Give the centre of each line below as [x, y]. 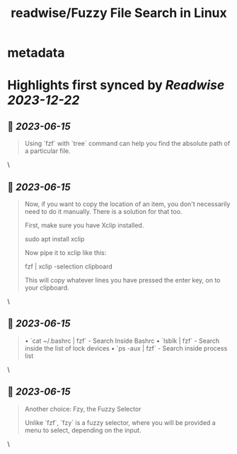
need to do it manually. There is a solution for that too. [103, 211]
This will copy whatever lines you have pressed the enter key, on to [122, 280]
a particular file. [47, 151]
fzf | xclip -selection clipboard [69, 266]
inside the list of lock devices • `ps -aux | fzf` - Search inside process [126, 348]
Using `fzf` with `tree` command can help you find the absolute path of [127, 144]
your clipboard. [47, 288]
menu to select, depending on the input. [83, 430]
